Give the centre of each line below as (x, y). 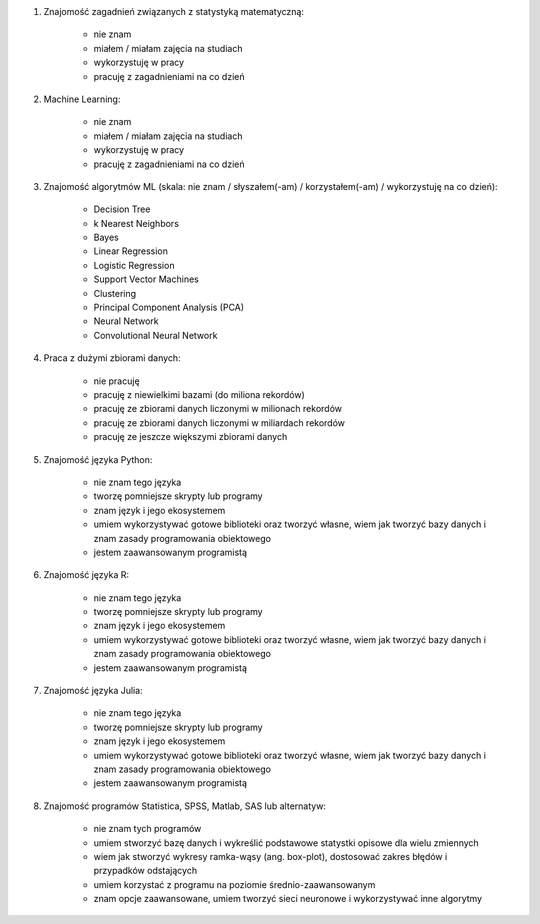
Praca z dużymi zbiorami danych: (112, 358)
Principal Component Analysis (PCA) (169, 307)
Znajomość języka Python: (98, 459)
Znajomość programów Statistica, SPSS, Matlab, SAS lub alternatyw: (185, 806)
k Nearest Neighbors (136, 223)
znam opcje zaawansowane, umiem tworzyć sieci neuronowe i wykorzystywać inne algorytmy (288, 899)
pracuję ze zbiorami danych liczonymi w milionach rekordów (217, 409)
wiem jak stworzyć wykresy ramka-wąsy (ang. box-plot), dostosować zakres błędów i (270, 856)
